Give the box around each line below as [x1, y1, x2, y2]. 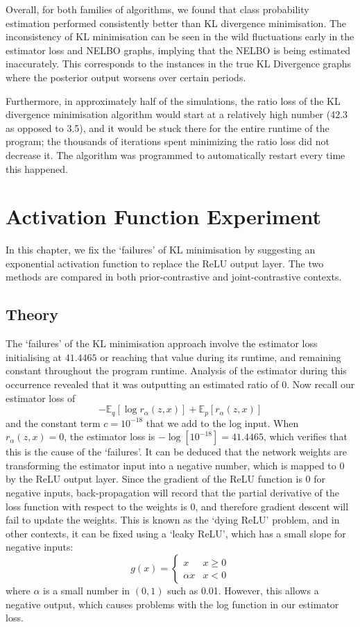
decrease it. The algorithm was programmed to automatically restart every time [6, 147, 345, 162]
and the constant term [6, 415, 101, 430]
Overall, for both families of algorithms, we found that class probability [6, 2, 309, 16]
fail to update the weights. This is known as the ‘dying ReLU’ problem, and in [6, 512, 340, 527]
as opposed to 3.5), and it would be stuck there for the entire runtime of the [6, 120, 329, 135]
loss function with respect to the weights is [6, 499, 187, 513]
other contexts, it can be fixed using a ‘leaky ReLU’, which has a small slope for [6, 526, 346, 540]
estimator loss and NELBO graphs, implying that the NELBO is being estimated [6, 42, 351, 57]
